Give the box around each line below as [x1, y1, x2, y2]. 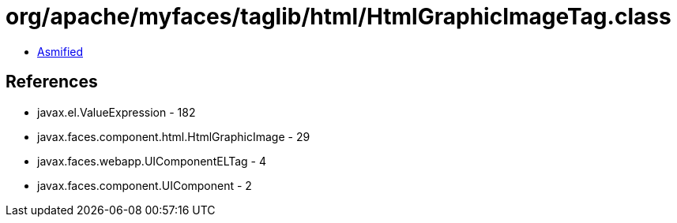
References [6, 72, 98, 92]
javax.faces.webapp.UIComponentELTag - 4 [37, 154, 267, 168]
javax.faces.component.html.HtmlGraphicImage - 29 [37, 129, 310, 143]
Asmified [37, 44, 84, 58]
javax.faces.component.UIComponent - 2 [37, 178, 252, 192]
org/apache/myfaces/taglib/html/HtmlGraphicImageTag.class [6, 3, 671, 30]
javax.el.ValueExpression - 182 [37, 105, 196, 119]
